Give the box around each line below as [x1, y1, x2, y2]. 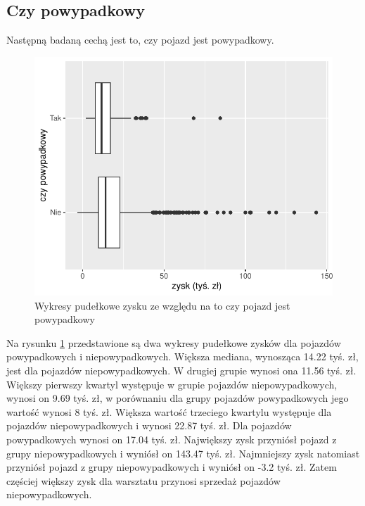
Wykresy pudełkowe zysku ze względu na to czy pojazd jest [34, 298, 290, 312]
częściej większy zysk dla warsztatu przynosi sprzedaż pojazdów [6, 473, 281, 488]
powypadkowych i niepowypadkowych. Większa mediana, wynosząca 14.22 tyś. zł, [6, 349, 359, 364]
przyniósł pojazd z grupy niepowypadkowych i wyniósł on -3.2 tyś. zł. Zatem [6, 460, 337, 474]
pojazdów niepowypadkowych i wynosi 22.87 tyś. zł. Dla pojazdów [6, 418, 292, 433]
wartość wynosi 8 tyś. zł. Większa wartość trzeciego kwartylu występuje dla [6, 404, 332, 419]
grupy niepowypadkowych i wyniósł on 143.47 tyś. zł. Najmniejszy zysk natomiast [6, 445, 360, 460]
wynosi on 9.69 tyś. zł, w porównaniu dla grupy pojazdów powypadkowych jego [6, 391, 349, 405]
